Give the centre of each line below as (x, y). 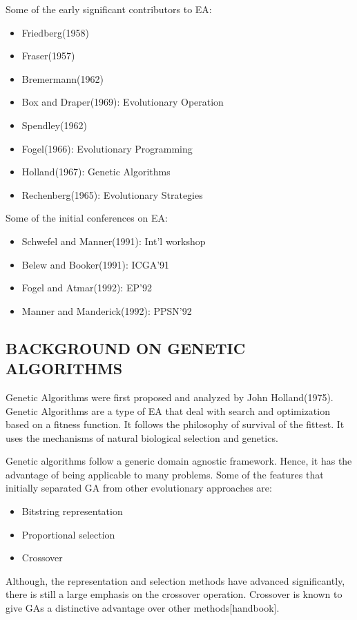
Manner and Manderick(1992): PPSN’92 (107, 310)
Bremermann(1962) (62, 78)
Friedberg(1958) (55, 32)
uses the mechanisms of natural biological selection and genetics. (142, 437)
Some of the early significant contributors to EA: (109, 9)
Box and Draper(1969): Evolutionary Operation (123, 102)
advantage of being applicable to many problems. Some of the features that (165, 474)
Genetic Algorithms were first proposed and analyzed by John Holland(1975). (170, 397)
